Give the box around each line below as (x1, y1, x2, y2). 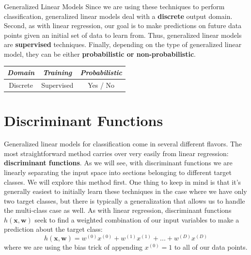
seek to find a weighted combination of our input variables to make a (34, 214, 239, 224)
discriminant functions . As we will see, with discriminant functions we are (4, 158, 233, 168)
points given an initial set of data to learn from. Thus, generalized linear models (4, 30, 242, 40)
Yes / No (88, 80, 115, 90)
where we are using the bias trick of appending (4, 242, 143, 252)
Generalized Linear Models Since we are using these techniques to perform (4, 1, 225, 11)
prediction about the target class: (4, 224, 103, 234)
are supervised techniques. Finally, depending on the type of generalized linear (4, 39, 242, 49)
